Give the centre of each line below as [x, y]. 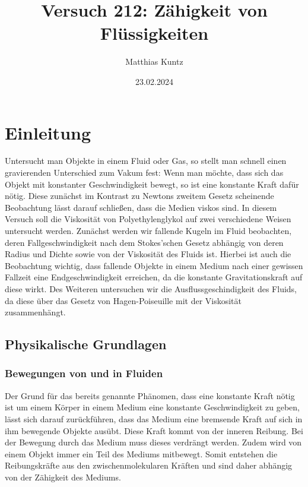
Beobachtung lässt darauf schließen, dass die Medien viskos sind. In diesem [141, 207]
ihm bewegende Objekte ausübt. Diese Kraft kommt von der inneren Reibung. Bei [154, 430]
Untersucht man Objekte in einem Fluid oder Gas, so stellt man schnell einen [146, 161]
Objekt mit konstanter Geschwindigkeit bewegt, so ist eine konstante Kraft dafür [152, 184]
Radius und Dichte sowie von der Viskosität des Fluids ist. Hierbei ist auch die [148, 254]
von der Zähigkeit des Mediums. [63, 477]
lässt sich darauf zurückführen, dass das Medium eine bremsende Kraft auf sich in [154, 418]
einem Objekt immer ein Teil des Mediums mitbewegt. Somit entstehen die [141, 453]
